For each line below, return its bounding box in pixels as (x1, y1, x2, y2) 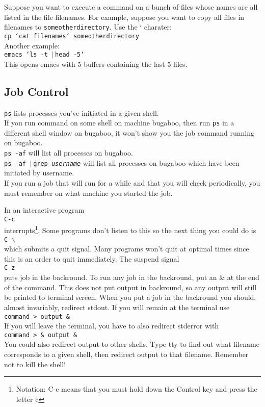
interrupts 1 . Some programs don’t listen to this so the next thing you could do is (4, 223, 256, 236)
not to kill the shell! (4, 359, 66, 369)
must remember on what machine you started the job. (4, 187, 173, 198)
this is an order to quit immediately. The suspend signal (4, 253, 179, 264)
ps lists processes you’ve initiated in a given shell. (4, 107, 159, 118)
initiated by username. (4, 167, 74, 178)
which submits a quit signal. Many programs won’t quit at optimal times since (4, 243, 249, 254)
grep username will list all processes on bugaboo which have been (33, 157, 240, 168)
